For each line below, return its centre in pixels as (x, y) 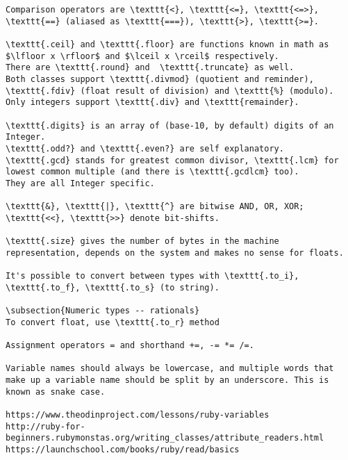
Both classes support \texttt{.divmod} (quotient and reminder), (160, 79)
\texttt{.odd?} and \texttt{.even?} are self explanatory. (145, 148)
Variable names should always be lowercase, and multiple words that (170, 369)
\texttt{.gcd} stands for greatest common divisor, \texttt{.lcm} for (172, 160)
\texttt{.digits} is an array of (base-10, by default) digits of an (170, 125)
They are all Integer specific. (80, 183)
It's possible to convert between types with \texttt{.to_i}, (152, 276)
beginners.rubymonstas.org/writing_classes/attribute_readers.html (165, 438)
